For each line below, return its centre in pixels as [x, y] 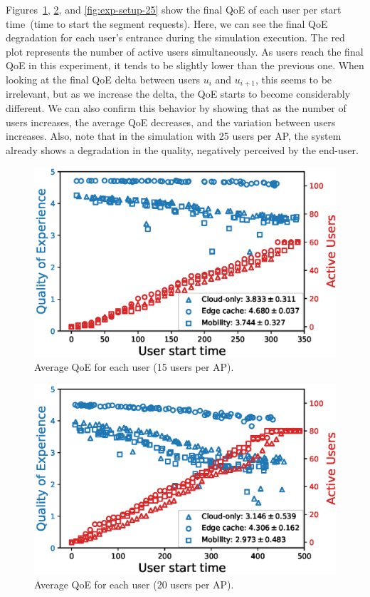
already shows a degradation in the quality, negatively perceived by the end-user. [182, 149]
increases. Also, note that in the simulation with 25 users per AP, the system [174, 136]
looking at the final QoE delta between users [103, 79]
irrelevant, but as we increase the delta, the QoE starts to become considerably [178, 94]
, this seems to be [294, 79]
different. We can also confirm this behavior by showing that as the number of [176, 108]
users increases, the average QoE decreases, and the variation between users [171, 122]
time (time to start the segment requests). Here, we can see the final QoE [167, 23]
